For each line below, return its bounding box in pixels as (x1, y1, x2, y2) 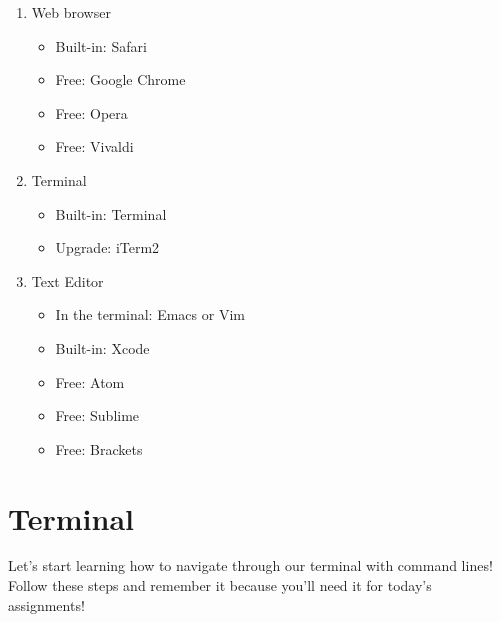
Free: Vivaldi (55, 136, 134, 157)
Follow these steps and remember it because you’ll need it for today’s (8, 575, 432, 596)
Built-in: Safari (55, 35, 147, 56)
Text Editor (31, 270, 104, 291)
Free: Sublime (55, 405, 140, 426)
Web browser (31, 2, 111, 22)
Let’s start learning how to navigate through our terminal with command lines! (8, 555, 493, 576)
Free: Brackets (55, 438, 143, 459)
